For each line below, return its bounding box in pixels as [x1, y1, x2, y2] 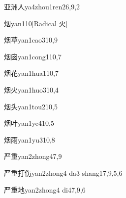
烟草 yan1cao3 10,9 [4, 35, 58, 45]
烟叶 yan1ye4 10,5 [4, 118, 54, 128]
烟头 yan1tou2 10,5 [4, 101, 58, 111]
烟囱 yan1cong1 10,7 [4, 51, 62, 61]
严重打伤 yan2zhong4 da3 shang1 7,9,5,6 [4, 167, 123, 178]
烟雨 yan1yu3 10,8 [4, 134, 55, 145]
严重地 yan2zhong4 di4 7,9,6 [4, 184, 86, 195]
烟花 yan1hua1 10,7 [4, 68, 59, 78]
